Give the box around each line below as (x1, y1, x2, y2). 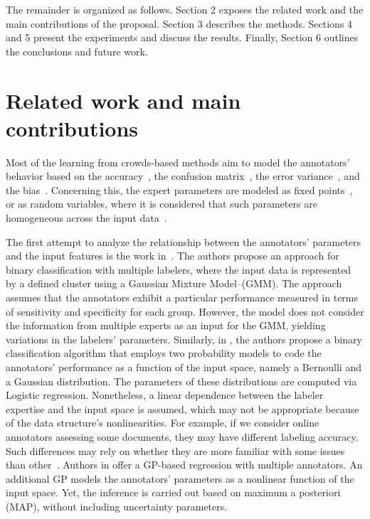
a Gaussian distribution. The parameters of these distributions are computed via (6, 373, 357, 388)
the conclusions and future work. (6, 43, 148, 58)
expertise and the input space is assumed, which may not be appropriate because (6, 401, 359, 416)
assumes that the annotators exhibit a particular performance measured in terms (6, 290, 359, 305)
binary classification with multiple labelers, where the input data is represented (6, 262, 351, 277)
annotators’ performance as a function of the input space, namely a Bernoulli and (6, 360, 361, 374)
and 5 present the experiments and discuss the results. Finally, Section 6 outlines (6, 30, 359, 45)
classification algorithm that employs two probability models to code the (6, 346, 322, 360)
